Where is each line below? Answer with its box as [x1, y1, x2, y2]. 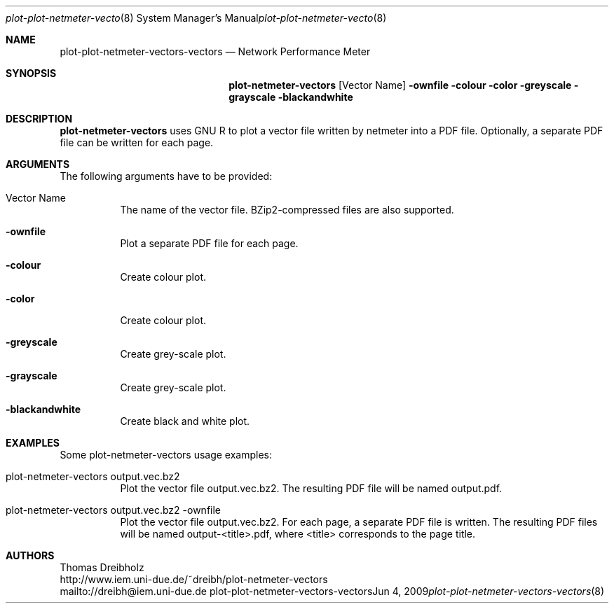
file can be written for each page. [60, 136, 214, 148]
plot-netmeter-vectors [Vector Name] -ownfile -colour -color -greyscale [228, 79, 572, 91]
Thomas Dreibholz [60, 561, 144, 573]
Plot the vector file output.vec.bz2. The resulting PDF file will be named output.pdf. [120, 482, 503, 494]
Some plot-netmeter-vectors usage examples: [60, 449, 273, 461]
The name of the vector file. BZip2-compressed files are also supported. [120, 204, 454, 216]
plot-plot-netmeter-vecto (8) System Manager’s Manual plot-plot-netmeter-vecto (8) [6, 12, 387, 24]
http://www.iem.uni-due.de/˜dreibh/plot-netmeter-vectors [60, 573, 328, 585]
